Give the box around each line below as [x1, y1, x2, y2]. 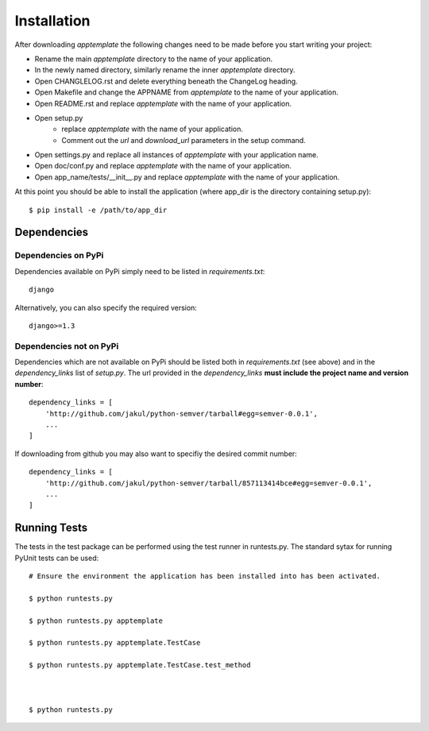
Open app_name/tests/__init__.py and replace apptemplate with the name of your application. [34, 172, 340, 182]
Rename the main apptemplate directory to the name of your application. [34, 54, 273, 64]
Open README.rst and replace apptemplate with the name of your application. [34, 99, 292, 108]
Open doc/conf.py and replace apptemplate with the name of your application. [34, 161, 292, 171]
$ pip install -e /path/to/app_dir [29, 205, 168, 215]
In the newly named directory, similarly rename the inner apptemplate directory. [34, 65, 296, 75]
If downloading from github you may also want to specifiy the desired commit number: [14, 449, 297, 458]
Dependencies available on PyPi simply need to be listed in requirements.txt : [14, 266, 265, 276]
